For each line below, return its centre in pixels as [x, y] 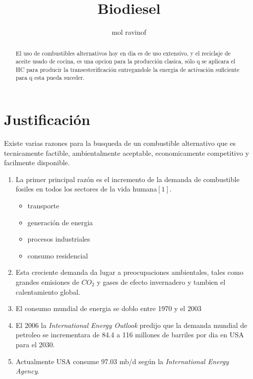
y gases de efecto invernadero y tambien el [161, 282]
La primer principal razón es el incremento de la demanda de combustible [127, 179]
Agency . [28, 371]
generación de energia [60, 222]
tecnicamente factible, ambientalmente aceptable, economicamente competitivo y [126, 153]
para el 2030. [35, 344]
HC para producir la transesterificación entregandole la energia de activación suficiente [127, 69]
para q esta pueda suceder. [50, 78]
